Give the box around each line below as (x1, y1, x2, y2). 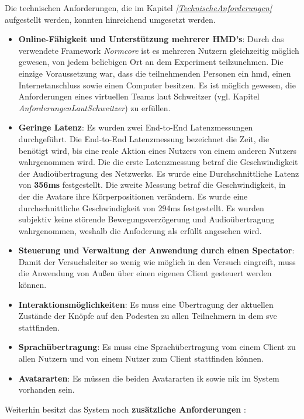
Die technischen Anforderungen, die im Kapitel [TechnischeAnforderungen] (5, 2, 272, 13)
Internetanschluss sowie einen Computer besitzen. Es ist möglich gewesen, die (18, 78, 296, 91)
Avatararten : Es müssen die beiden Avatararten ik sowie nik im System (18, 372, 279, 384)
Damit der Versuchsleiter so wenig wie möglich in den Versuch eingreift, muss (18, 255, 296, 267)
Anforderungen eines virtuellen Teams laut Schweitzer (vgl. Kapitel (18, 90, 260, 102)
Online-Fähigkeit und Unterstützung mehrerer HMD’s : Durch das (18, 33, 284, 45)
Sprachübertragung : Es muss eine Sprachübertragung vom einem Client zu (18, 341, 296, 353)
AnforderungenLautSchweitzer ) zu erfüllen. (18, 101, 171, 114)
